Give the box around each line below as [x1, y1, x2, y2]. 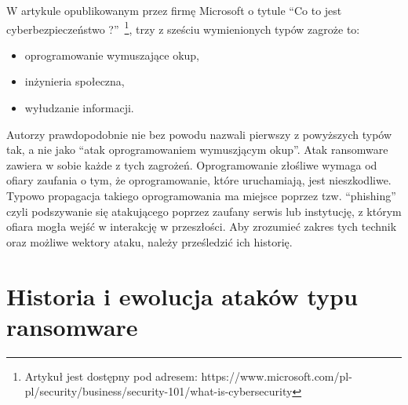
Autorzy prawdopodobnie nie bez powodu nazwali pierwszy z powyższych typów [6, 126, 392, 142]
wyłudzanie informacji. [24, 100, 134, 116]
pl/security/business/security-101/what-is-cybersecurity [24, 383, 293, 400]
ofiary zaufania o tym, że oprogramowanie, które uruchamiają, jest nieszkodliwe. [6, 172, 392, 188]
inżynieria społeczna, [24, 73, 125, 89]
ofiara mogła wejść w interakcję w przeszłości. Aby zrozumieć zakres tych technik [6, 218, 397, 235]
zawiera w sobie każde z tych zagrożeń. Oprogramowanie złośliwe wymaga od [6, 156, 377, 173]
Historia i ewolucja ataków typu [6, 279, 358, 312]
